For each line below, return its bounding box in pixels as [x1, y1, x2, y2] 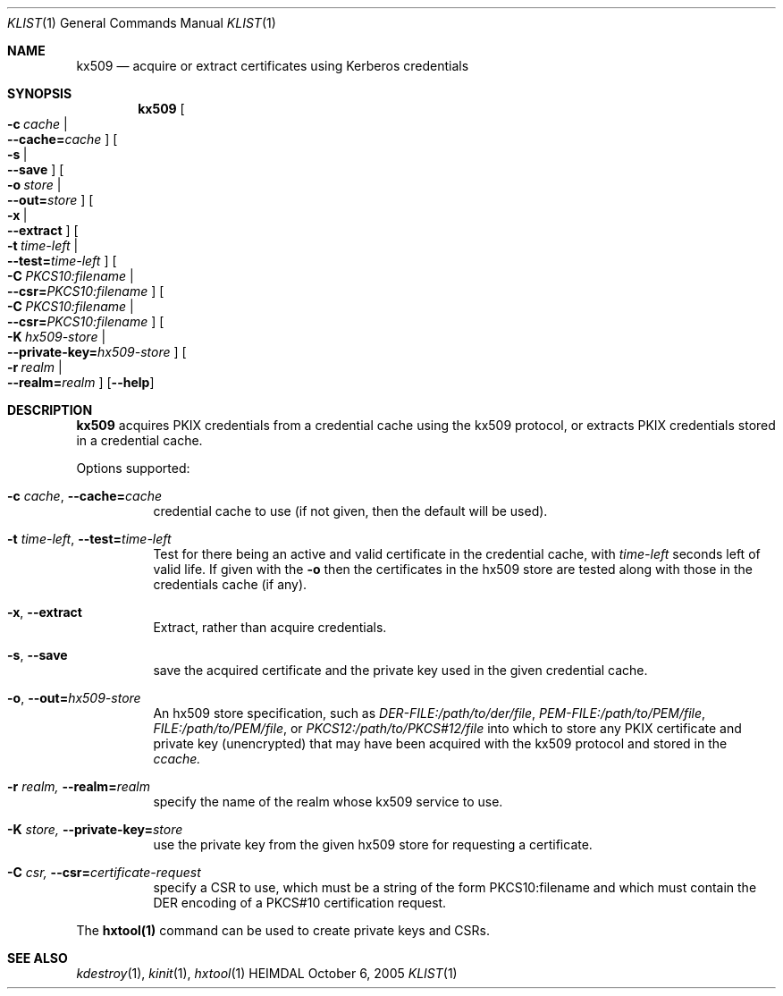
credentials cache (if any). [153, 577, 307, 592]
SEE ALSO [7, 950, 68, 966]
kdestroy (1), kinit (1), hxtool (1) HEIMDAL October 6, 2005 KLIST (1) [76, 966, 458, 981]
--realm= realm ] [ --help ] [7, 375, 155, 390]
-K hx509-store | [7, 329, 106, 344]
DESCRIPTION [7, 402, 93, 418]
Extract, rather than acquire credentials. [153, 620, 387, 635]
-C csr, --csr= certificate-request [7, 865, 201, 880]
